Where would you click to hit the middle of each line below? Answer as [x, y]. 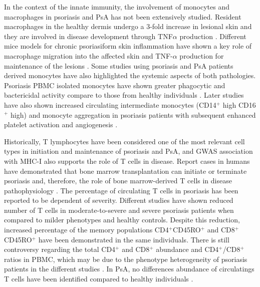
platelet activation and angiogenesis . [61, 124]
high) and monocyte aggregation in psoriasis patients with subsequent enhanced [133, 114]
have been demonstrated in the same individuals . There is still [134, 239]
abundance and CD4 [187, 249]
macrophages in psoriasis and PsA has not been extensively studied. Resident [123, 16]
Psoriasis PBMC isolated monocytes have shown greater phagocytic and [115, 85]
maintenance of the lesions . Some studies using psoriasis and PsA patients [119, 65]
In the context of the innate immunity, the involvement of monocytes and [117, 7]
